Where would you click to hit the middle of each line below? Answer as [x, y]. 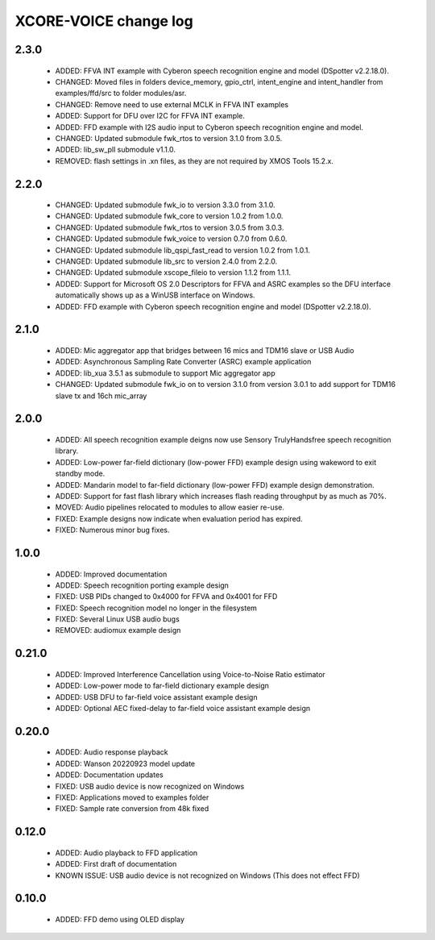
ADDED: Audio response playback [112, 752]
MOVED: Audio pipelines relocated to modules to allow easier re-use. [170, 507]
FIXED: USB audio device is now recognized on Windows [150, 786]
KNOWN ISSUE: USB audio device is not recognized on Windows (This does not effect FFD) [207, 876]
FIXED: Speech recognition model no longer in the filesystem [156, 608]
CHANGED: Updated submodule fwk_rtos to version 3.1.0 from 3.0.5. [169, 138]
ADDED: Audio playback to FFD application [126, 853]
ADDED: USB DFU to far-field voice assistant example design [156, 697]
